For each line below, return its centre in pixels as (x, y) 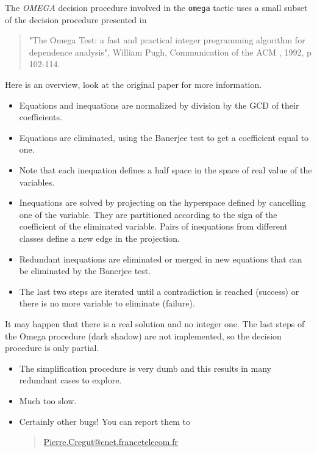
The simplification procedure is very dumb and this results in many (145, 368)
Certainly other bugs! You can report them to (105, 421)
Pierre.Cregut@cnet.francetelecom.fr (111, 442)
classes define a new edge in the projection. (99, 238)
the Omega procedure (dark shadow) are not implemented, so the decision (143, 335)
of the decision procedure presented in (76, 19)
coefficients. (41, 117)
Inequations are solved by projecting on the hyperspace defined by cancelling (162, 202)
